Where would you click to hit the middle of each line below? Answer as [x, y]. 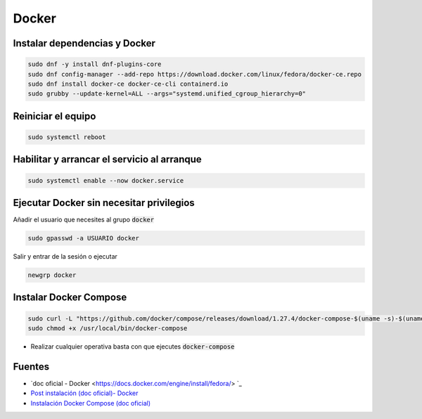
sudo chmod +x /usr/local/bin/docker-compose [108, 328]
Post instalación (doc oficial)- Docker [84, 393]
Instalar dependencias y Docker [84, 43]
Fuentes [31, 367]
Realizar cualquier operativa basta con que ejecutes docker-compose [133, 346]
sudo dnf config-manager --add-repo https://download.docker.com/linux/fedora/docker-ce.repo [195, 74]
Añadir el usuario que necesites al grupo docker [84, 220]
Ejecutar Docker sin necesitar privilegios [104, 203]
